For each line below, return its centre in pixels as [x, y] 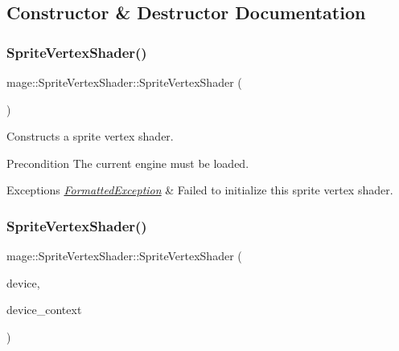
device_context [44, 310]
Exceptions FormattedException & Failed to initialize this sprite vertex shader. [200, 190]
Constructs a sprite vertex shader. [90, 136]
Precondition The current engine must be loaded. [128, 163]
